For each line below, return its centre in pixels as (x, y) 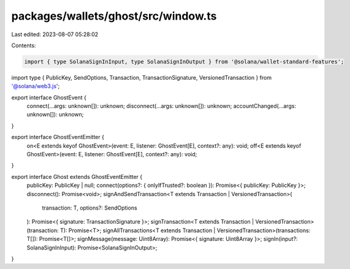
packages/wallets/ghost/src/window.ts (114, 16)
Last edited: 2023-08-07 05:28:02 (55, 34)
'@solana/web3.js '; (36, 86)
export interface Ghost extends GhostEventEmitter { (77, 176)
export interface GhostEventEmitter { (58, 137)
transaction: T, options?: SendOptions (89, 208)
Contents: (24, 45)
